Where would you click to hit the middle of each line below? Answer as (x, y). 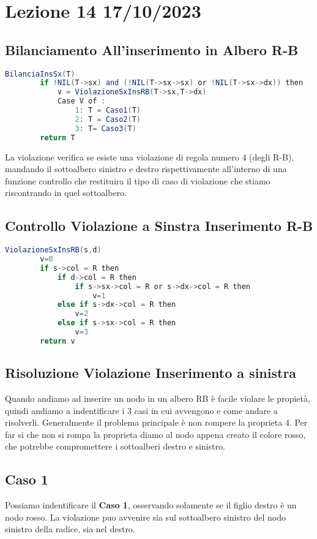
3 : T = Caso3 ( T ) (106, 128)
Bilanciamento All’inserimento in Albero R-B (152, 49)
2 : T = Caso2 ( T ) (108, 119)
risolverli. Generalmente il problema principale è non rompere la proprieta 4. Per (156, 422)
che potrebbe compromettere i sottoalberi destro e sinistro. (115, 446)
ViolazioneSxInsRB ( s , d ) (53, 250)
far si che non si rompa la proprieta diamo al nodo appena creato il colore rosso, (155, 434)
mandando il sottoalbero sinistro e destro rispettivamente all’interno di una (146, 169)
